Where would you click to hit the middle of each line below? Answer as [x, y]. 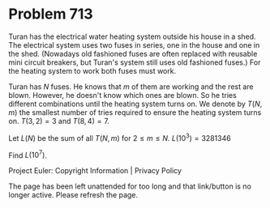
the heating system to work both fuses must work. [92, 70]
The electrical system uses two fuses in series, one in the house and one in [134, 45]
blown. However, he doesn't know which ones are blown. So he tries [122, 95]
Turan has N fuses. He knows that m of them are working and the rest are [131, 87]
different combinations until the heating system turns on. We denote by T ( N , [135, 104]
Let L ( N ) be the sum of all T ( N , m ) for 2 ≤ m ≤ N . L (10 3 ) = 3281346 [120, 137]
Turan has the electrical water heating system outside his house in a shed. [133, 36]
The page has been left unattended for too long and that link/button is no [130, 186]
